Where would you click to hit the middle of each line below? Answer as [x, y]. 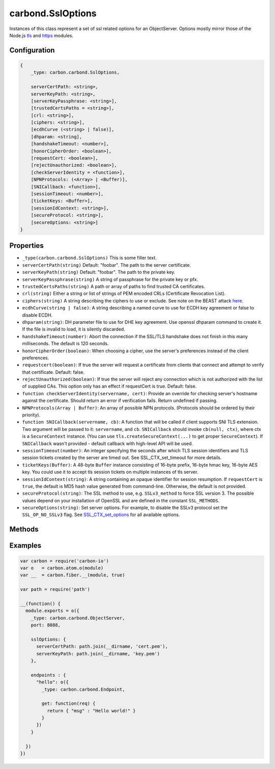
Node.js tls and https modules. [42, 35]
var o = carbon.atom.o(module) [62, 568]
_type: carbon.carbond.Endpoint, [83, 689]
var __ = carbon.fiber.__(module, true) [73, 575]
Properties [26, 246]
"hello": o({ [52, 682]
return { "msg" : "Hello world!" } [91, 711]
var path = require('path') [55, 589]
